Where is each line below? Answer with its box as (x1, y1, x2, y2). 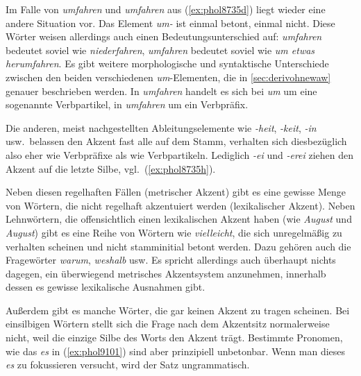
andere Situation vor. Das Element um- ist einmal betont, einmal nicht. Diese (6, 15, 335, 30)
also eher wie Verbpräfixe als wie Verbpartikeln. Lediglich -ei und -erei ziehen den (6, 147, 354, 162)
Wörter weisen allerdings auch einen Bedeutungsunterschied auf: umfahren (6, 29, 322, 44)
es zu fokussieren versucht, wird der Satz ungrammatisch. (6, 357, 250, 372)
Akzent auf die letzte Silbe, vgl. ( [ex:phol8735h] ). (6, 161, 216, 176)
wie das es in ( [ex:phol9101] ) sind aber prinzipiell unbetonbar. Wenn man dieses (6, 343, 346, 358)
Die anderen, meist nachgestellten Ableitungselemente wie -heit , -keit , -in (6, 120, 317, 135)
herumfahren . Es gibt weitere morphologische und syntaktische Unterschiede (6, 56, 329, 71)
